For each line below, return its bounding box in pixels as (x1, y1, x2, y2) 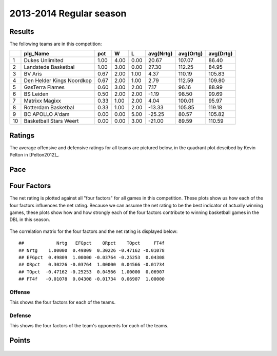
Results (9, 27, 34, 36)
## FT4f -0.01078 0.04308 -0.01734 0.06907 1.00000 (18, 276, 165, 282)
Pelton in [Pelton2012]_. (9, 152, 60, 158)
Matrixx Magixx (24, 97, 62, 105)
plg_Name (24, 50, 50, 57)
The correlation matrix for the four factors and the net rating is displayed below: (9, 228, 178, 234)
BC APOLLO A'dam (24, 111, 70, 118)
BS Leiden (24, 90, 49, 97)
